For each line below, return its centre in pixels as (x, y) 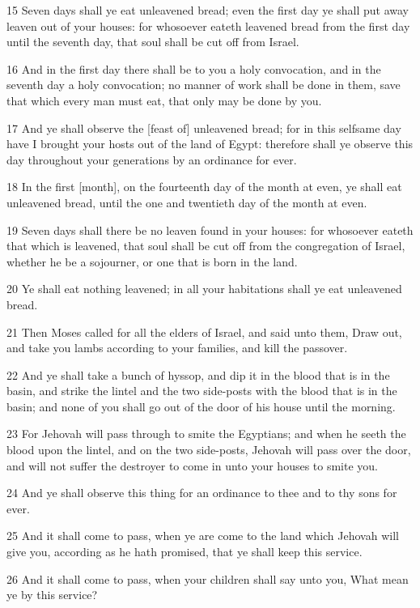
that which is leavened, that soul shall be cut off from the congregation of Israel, (206, 246)
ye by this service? (52, 595)
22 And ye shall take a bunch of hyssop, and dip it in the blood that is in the (198, 374)
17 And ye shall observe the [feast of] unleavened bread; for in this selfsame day (204, 128)
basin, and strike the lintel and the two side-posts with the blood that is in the (202, 391)
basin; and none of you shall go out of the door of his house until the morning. (201, 406)
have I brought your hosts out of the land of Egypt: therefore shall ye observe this (210, 144)
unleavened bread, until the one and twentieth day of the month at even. (187, 202)
